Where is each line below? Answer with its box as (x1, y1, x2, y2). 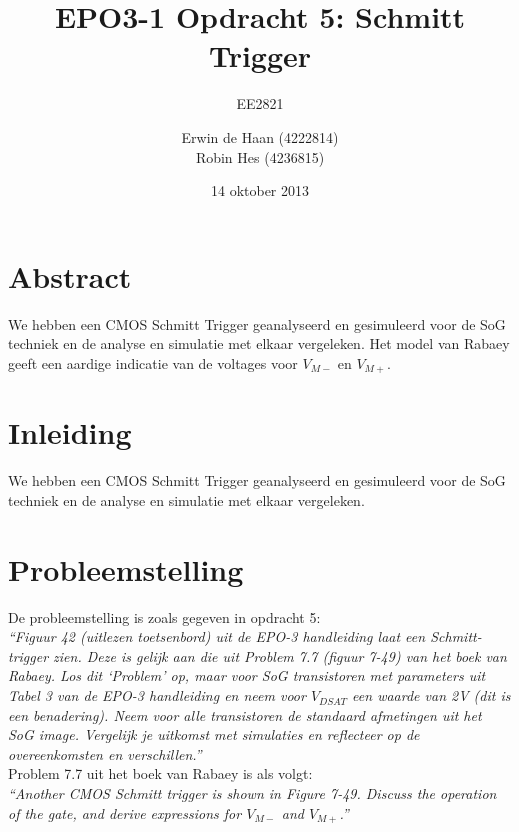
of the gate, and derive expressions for (8, 802, 242, 823)
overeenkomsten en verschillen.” (8, 743, 202, 764)
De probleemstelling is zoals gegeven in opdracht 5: (8, 606, 321, 627)
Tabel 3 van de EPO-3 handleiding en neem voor (8, 685, 306, 706)
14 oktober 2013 (210, 180, 310, 201)
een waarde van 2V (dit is (352, 685, 511, 706)
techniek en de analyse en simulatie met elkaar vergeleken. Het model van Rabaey (8, 333, 510, 354)
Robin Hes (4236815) (195, 146, 325, 167)
